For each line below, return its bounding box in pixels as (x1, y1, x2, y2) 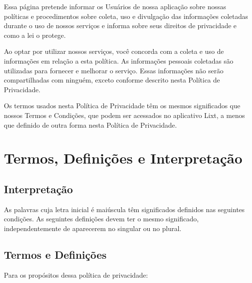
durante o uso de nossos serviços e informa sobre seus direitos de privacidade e (4, 20, 237, 31)
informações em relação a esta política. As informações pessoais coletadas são (4, 55, 234, 66)
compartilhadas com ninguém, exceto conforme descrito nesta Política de (4, 75, 220, 85)
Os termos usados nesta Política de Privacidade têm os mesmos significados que (4, 100, 240, 111)
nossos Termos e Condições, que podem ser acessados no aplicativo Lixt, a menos (4, 110, 245, 120)
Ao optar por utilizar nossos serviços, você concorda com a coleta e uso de (4, 46, 224, 56)
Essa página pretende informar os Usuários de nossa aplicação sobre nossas (4, 1, 226, 11)
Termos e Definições (4, 247, 107, 262)
